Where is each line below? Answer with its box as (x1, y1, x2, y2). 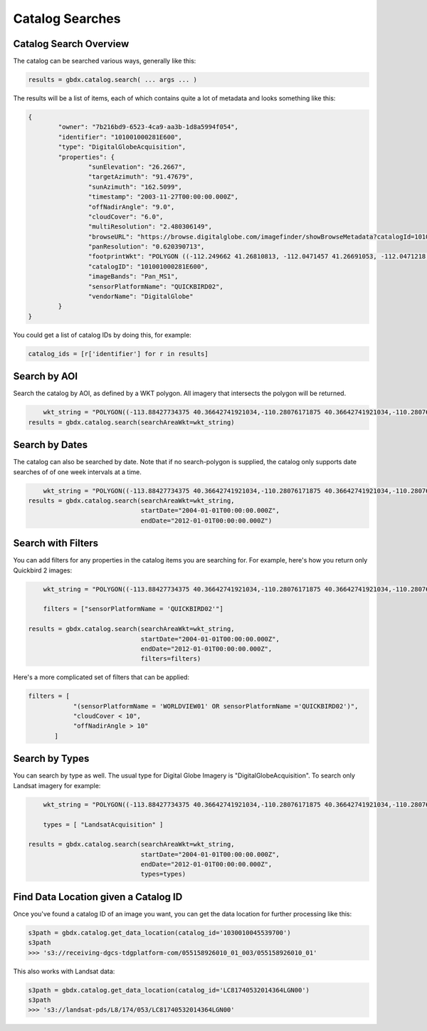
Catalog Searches (13, 11, 121, 26)
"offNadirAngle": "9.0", (88, 203, 175, 211)
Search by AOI (13, 370, 78, 382)
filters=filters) (140, 655, 201, 663)
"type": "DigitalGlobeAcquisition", (58, 143, 186, 151)
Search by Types (13, 753, 90, 765)
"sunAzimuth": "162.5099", (88, 182, 183, 191)
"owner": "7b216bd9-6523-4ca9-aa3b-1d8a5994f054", (58, 123, 238, 131)
